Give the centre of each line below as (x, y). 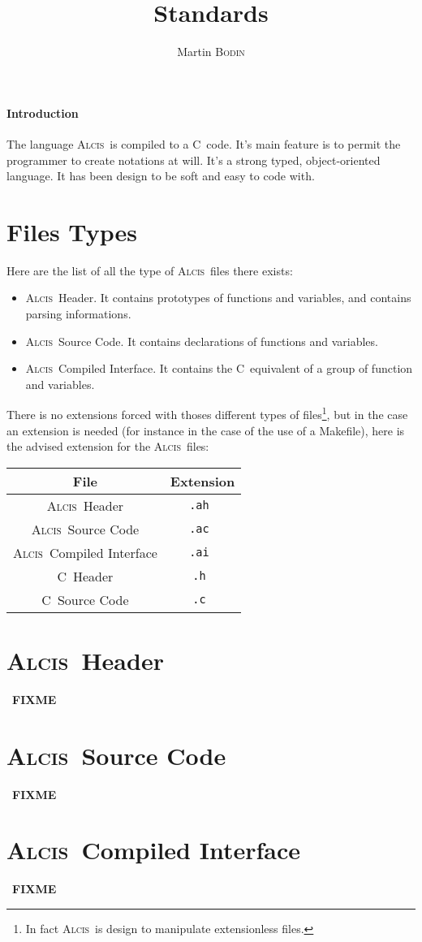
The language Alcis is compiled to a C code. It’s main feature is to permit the (204, 143)
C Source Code (85, 599)
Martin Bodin (211, 52)
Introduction (43, 112)
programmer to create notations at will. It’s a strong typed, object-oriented (194, 160)
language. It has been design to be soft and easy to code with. (161, 176)
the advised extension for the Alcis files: (108, 446)
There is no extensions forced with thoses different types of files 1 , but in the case (207, 413)
